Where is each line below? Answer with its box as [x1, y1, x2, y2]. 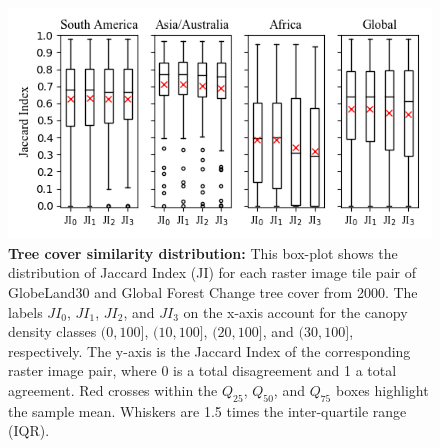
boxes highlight [335, 380, 429, 401]
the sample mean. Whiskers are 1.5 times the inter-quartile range [8, 400, 407, 421]
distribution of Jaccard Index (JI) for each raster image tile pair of [8, 262, 416, 283]
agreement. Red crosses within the [8, 380, 218, 401]
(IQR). [8, 420, 50, 441]
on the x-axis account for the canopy [183, 301, 408, 322]
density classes [8, 321, 97, 342]
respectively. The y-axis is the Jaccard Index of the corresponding [8, 340, 411, 361]
